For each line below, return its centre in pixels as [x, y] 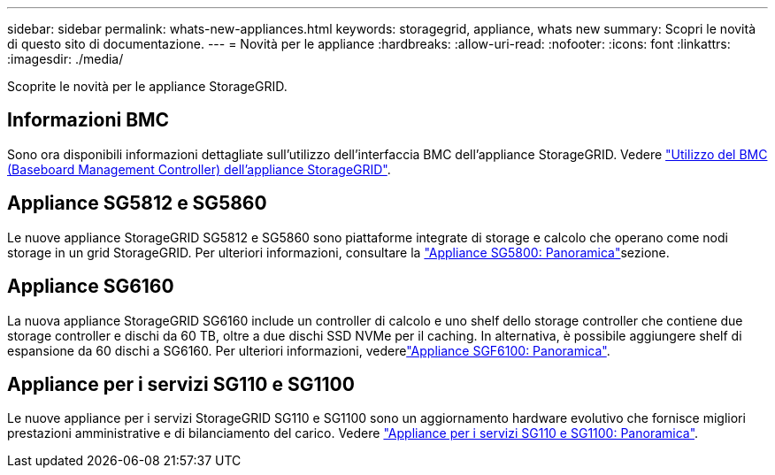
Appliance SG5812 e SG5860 [137, 203]
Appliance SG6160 [91, 287]
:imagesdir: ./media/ [65, 59]
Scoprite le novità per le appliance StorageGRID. [147, 86]
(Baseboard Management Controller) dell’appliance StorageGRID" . [199, 169]
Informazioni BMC [88, 120]
